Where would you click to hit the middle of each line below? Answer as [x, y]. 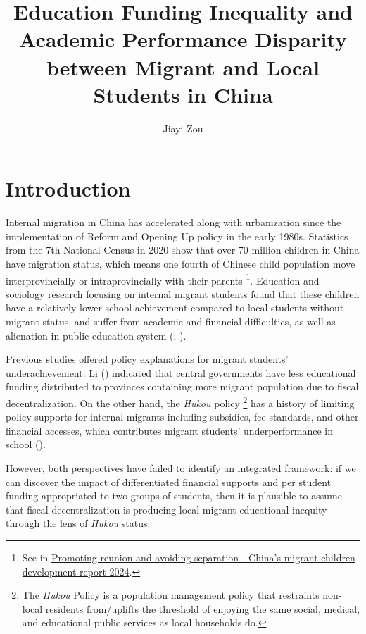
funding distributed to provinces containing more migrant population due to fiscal [182, 386]
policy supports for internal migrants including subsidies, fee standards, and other [182, 417]
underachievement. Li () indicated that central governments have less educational [181, 372]
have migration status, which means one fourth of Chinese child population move [181, 263]
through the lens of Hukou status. [78, 523]
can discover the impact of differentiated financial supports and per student [169, 481]
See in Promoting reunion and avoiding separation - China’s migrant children [189, 557]
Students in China [183, 94]
